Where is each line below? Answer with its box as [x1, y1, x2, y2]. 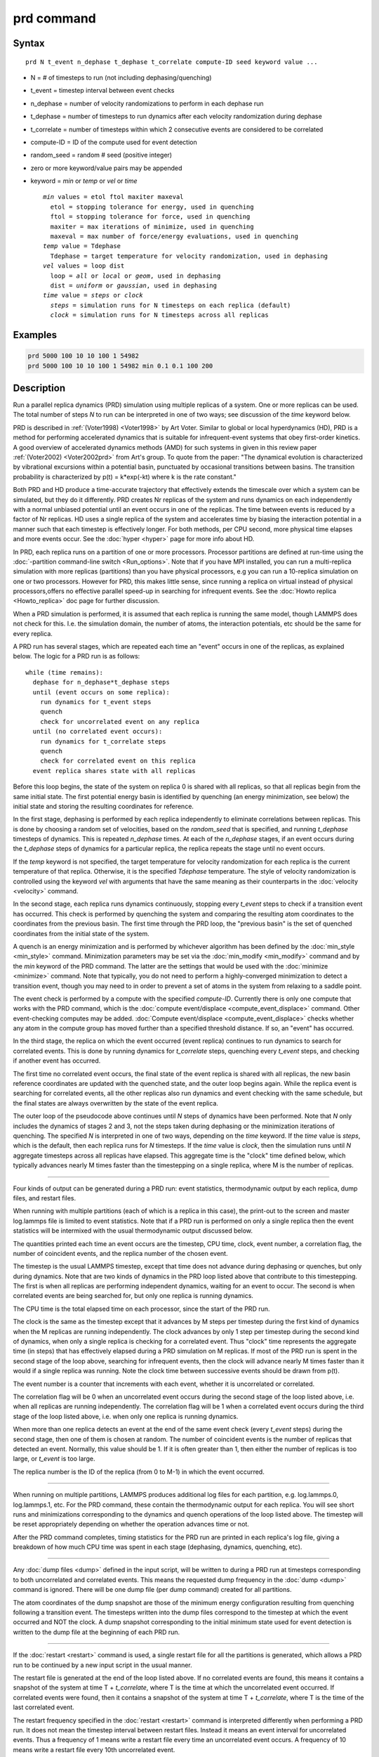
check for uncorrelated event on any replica [39, 718, 200, 725]
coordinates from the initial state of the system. [13, 929, 150, 938]
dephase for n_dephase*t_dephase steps [32, 678, 170, 687]
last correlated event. [13, 1703, 75, 1711]
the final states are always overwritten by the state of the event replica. [13, 1098, 219, 1107]
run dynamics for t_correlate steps [39, 737, 166, 745]
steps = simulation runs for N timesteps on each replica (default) [50, 301, 291, 309]
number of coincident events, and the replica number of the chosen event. [13, 1249, 228, 1257]
